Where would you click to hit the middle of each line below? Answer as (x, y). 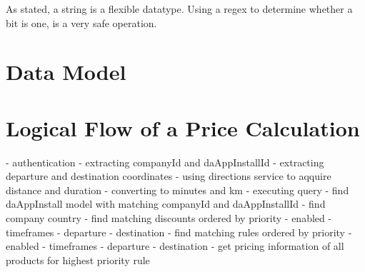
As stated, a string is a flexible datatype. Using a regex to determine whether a (179, 9)
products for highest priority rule (78, 260)
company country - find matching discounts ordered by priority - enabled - (169, 218)
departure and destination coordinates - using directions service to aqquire (169, 176)
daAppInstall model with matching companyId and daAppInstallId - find (166, 204)
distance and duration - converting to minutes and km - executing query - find (177, 190)
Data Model (66, 72)
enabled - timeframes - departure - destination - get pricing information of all (175, 246)
